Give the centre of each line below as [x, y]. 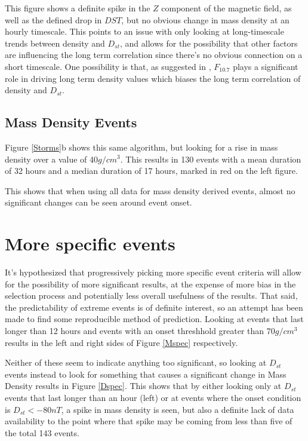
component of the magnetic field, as [227, 8]
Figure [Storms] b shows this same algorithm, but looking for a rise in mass [141, 147]
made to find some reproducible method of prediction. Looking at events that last [154, 319]
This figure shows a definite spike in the [78, 8]
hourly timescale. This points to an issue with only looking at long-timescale [144, 31]
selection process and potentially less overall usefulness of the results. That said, [151, 295]
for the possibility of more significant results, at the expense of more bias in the [150, 284]
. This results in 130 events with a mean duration [211, 159]
